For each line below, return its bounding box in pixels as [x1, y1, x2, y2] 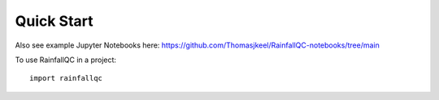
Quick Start [15, 12, 93, 30]
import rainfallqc [29, 73, 103, 83]
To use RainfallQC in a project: [15, 55, 117, 65]
